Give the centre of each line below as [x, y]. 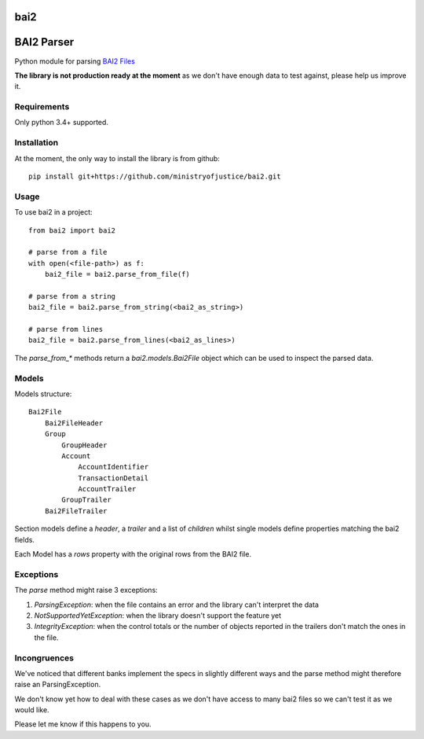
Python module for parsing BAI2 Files [75, 61]
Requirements [42, 107]
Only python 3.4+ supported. [62, 123]
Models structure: [43, 394]
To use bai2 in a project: [54, 212]
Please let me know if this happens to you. [83, 724]
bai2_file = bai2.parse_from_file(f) [117, 274]
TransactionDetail [113, 478]
